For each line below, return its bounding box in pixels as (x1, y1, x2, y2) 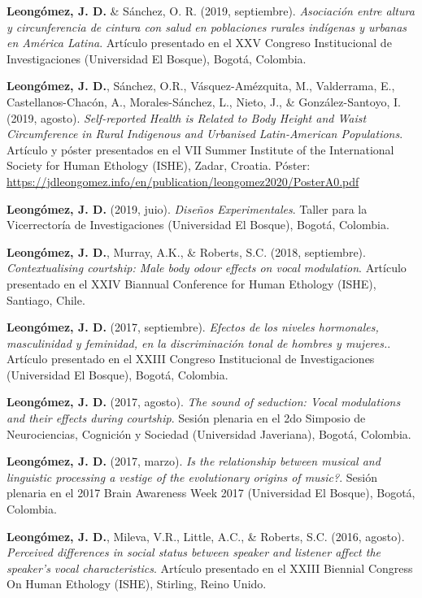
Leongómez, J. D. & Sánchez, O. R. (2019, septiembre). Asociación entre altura (7, 2, 415, 19)
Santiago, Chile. (7, 291, 85, 308)
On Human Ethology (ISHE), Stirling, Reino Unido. (7, 575, 267, 592)
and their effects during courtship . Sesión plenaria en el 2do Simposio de (7, 409, 366, 427)
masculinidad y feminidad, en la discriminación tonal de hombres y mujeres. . (7, 334, 391, 351)
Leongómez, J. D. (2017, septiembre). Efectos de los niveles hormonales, (7, 318, 379, 336)
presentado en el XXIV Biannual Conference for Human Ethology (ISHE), (7, 275, 376, 292)
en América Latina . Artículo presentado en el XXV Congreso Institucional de (7, 34, 392, 51)
